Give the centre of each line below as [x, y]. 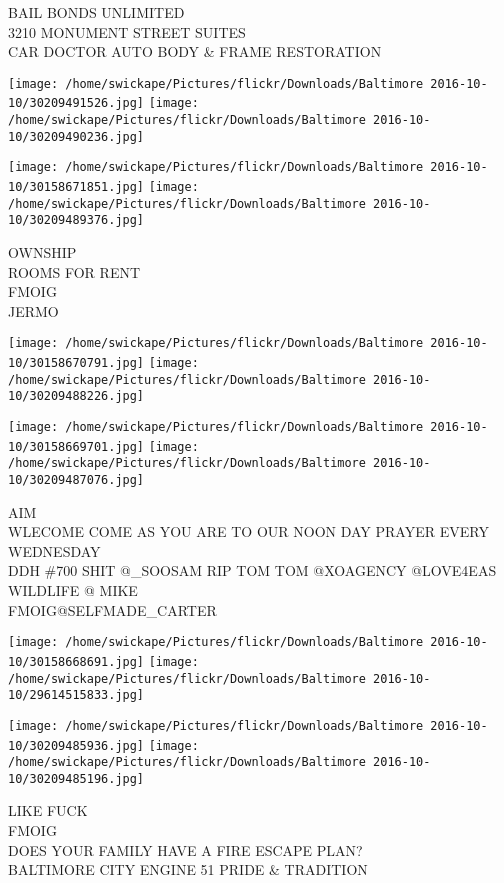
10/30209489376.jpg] [76, 220]
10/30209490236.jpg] [76, 136]
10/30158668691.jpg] [76, 661]
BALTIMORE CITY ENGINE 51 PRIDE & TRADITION [188, 869]
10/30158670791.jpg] [76, 363]
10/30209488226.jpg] [76, 396]
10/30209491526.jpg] [76, 103]
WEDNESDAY [54, 550]
